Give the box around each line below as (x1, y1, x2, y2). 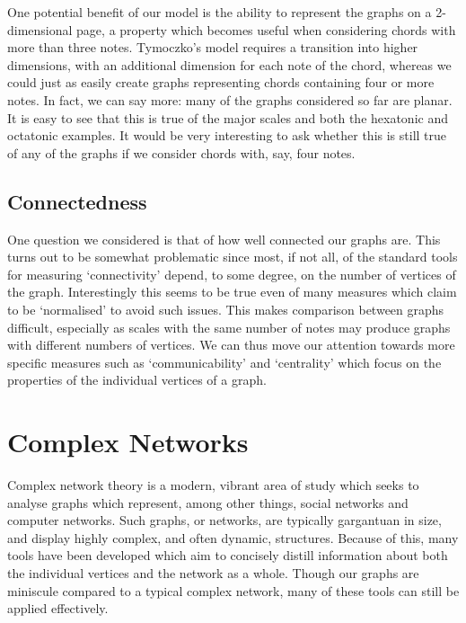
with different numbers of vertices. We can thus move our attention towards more (7, 335, 455, 354)
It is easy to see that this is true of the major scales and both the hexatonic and (7, 108, 448, 127)
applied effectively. (7, 599, 109, 618)
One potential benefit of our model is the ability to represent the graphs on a (7, 3, 432, 21)
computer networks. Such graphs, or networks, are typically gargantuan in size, (7, 511, 442, 530)
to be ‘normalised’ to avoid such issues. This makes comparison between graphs (7, 299, 444, 318)
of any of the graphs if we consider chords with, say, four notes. (7, 143, 356, 162)
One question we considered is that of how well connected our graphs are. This (7, 229, 441, 248)
